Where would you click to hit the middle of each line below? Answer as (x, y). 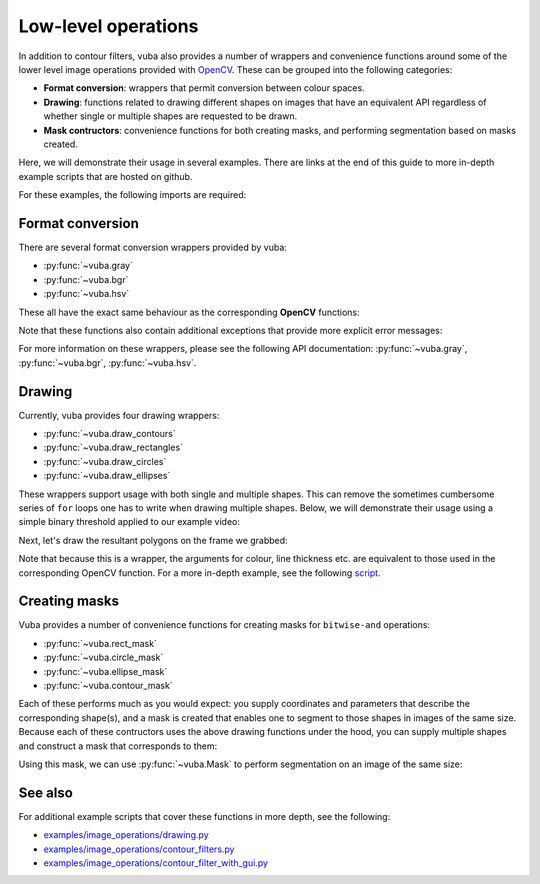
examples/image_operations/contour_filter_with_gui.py (156, 863)
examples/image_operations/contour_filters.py (139, 849)
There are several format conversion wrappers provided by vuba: (152, 247)
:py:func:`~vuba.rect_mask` (100, 643)
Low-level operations (108, 26)
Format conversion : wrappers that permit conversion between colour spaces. (204, 88)
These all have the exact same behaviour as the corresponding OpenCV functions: (189, 312)
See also (46, 792)
